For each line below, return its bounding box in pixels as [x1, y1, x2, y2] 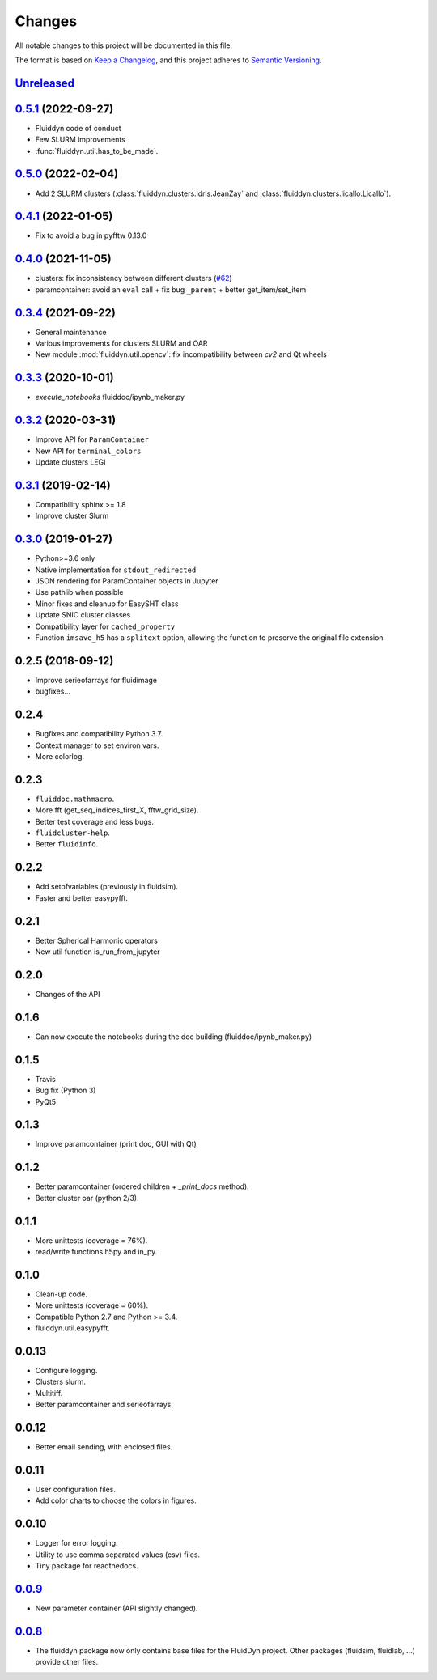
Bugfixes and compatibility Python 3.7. [35, 729, 163, 739]
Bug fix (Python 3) [35, 1085, 96, 1096]
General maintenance [35, 327, 107, 337]
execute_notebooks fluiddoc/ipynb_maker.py [35, 392, 185, 402]
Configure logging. [35, 1366, 98, 1375]
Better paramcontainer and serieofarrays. [35, 1400, 173, 1410]
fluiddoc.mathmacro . [35, 794, 115, 804]
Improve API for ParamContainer [35, 435, 150, 444]
